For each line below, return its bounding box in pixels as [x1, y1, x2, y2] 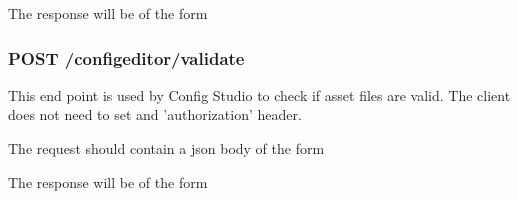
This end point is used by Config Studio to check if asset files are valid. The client [8, 84, 511, 105]
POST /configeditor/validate [8, 45, 245, 70]
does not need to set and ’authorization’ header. [8, 104, 302, 125]
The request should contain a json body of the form [8, 138, 325, 158]
